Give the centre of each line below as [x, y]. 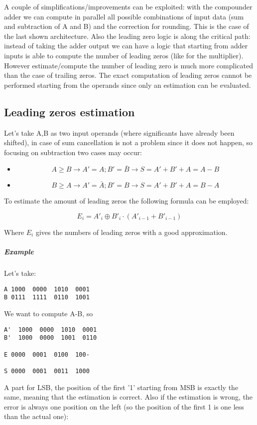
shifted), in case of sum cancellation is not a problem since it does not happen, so [128, 142]
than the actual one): [36, 416]
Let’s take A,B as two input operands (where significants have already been [119, 132]
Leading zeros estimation [69, 111]
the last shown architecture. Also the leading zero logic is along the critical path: [127, 36]
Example [19, 252]
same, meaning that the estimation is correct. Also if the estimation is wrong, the [128, 397]
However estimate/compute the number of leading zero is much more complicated [128, 65]
